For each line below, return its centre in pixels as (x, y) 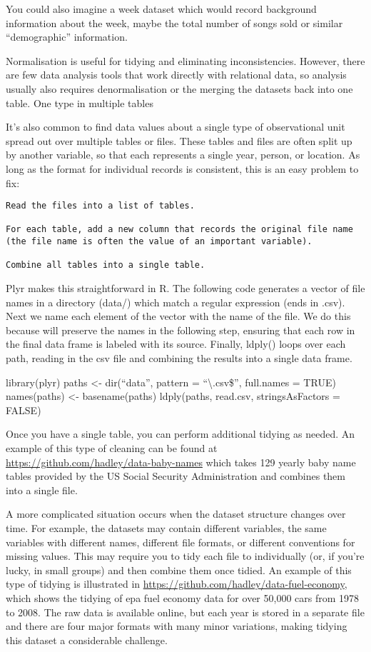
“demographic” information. (67, 37)
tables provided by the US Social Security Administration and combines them (176, 476)
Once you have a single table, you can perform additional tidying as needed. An (181, 434)
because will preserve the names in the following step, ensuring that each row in (181, 330)
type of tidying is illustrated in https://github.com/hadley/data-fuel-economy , (177, 584)
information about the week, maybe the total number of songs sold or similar (174, 22)
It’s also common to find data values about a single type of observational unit (176, 127)
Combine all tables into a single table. (106, 265)
